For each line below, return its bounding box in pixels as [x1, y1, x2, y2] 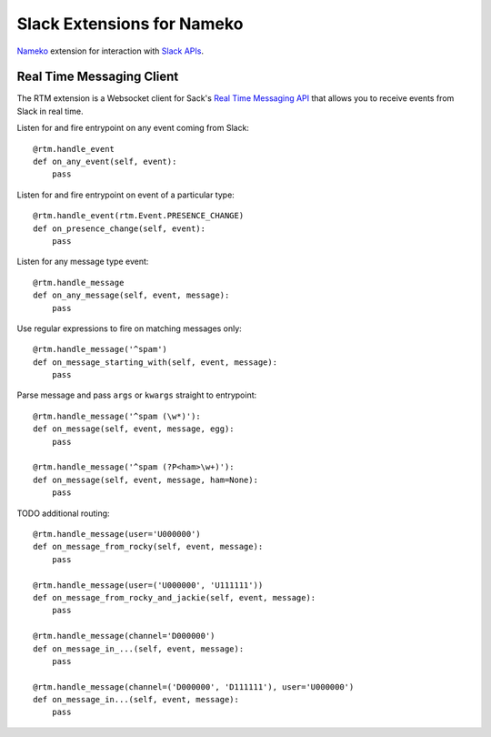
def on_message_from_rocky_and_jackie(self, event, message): [33, 592, 316, 602]
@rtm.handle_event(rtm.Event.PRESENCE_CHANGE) [33, 210, 245, 221]
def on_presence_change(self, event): [33, 223, 206, 234]
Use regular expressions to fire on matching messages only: [16, 323, 243, 334]
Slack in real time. [16, 106, 84, 116]
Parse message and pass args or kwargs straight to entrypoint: [16, 389, 257, 400]
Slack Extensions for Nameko [16, 14, 244, 34]
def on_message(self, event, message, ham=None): [33, 474, 259, 485]
